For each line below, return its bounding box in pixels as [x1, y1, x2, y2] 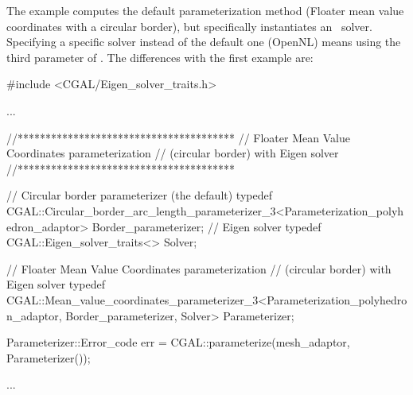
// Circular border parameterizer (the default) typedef [6, 187, 272, 203]
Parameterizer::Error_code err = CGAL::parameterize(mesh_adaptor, [6, 334, 350, 350]
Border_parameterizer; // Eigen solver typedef [92, 218, 321, 234]
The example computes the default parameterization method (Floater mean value [6, 2, 404, 18]
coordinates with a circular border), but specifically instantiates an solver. [6, 17, 372, 34]
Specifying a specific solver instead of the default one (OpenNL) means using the [6, 33, 401, 50]
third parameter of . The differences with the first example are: [6, 48, 314, 65]
